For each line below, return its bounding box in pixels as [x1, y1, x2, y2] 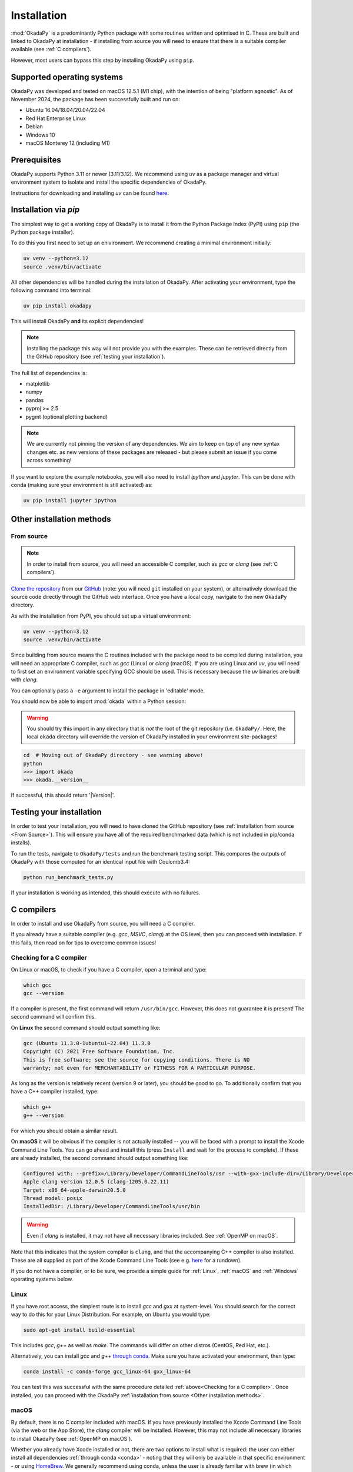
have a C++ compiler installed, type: [11, 1088, 99, 1095]
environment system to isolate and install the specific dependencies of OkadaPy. [11, 178, 207, 185]
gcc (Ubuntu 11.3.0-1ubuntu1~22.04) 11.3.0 [23, 1040, 151, 1046]
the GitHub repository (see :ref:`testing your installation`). [26, 353, 166, 360]
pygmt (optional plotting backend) [25, 413, 108, 420]
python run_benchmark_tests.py [23, 874, 114, 880]
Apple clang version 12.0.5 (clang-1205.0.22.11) [23, 1178, 169, 1185]
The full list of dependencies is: [11, 369, 88, 376]
